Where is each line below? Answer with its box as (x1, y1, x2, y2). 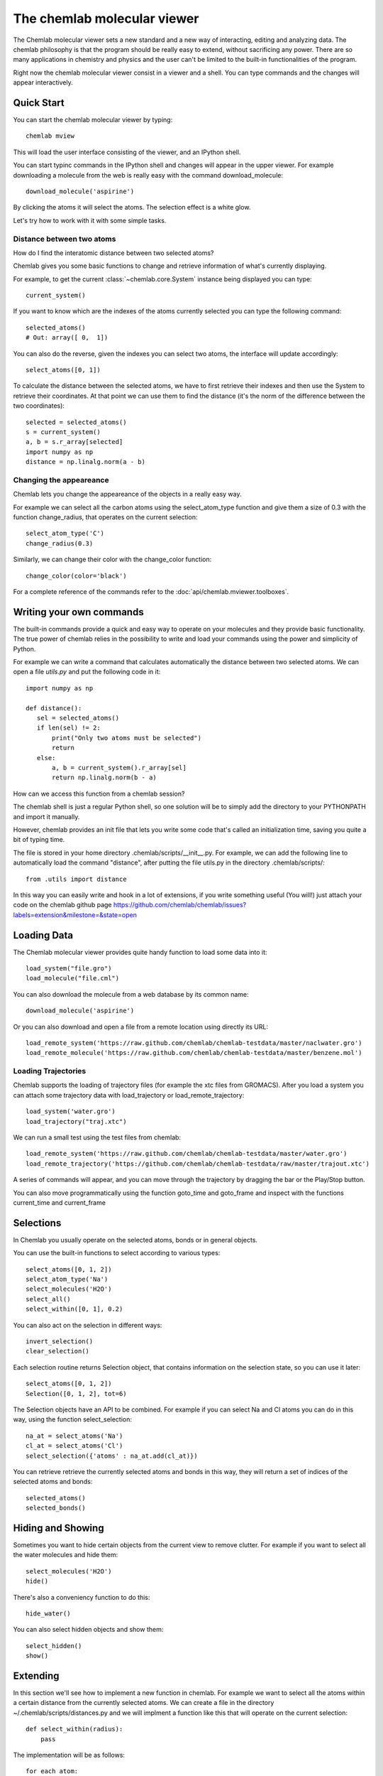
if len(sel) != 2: (36, 724, 101, 732)
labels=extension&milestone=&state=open (13, 910, 138, 919)
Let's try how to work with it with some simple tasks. (13, 216, 167, 224)
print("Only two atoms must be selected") (52, 734, 202, 742)
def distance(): (26, 704, 82, 712)
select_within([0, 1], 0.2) (26, 1305, 123, 1314)
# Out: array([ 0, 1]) (26, 334, 109, 342)
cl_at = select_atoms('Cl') (26, 1442, 123, 1450)
